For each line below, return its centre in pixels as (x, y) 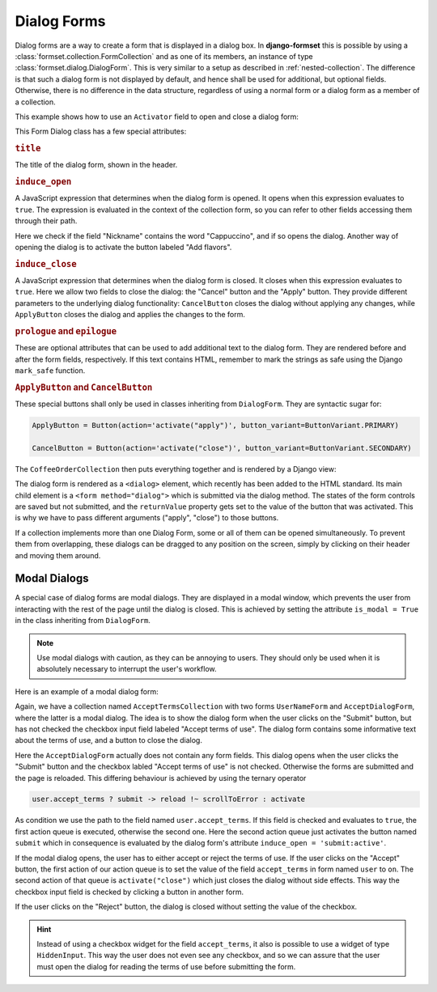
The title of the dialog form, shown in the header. (96, 165)
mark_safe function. (50, 370)
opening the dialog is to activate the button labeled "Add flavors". (123, 247)
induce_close (46, 264)
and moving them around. (58, 555)
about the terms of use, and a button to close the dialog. (108, 740)
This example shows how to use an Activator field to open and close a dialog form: (157, 117)
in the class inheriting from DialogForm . (83, 621)
